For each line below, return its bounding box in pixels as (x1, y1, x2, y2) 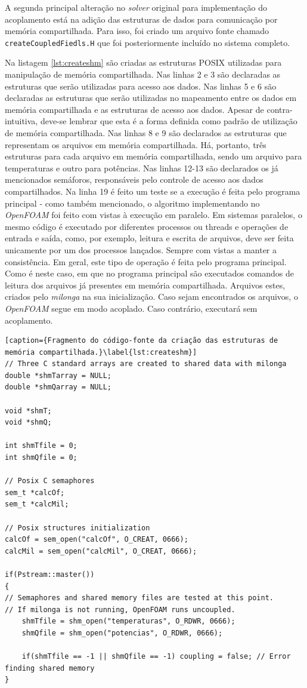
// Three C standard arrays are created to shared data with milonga (5, 360, 287, 368)
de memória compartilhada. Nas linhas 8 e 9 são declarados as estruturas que (5, 127, 287, 139)
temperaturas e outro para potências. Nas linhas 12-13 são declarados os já (5, 161, 278, 174)
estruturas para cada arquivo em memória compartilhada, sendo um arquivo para (5, 150, 302, 162)
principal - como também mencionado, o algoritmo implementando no (5, 196, 260, 209)
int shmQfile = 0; (5, 453, 77, 462)
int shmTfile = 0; (5, 441, 77, 450)
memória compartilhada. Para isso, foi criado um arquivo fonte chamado (5, 24, 269, 37)
